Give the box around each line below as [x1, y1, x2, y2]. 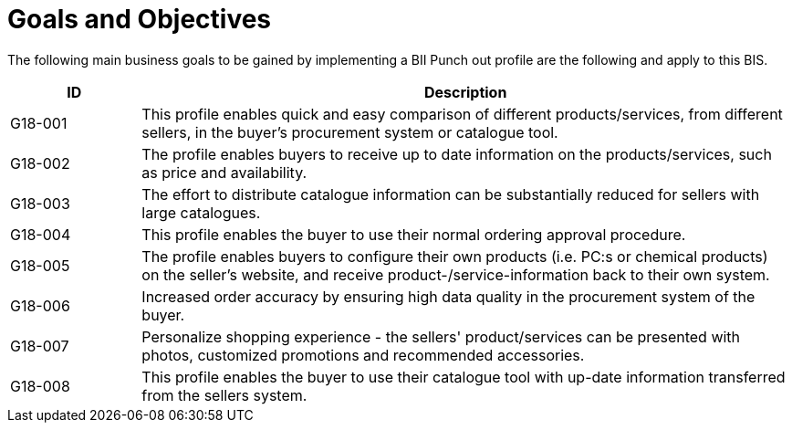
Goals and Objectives [7, 4, 272, 35]
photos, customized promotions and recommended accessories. [141, 345, 585, 364]
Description [423, 82, 507, 101]
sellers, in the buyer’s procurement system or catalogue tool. [141, 122, 558, 142]
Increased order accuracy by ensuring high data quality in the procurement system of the [141, 287, 756, 306]
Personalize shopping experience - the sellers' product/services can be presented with [141, 327, 741, 346]
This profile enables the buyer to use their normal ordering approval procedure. [141, 225, 686, 244]
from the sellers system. [141, 385, 307, 404]
